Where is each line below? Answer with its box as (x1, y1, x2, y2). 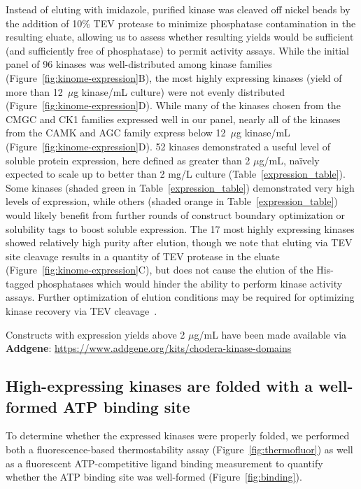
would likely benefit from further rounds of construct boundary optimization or (6, 207, 346, 222)
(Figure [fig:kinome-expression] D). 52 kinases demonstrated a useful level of (6, 139, 331, 153)
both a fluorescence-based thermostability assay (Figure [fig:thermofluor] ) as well (6, 442, 353, 457)
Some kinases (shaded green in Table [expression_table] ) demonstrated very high (6, 180, 355, 194)
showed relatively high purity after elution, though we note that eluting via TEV (6, 235, 353, 250)
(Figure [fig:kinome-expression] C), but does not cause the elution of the (6, 262, 313, 277)
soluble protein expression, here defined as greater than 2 (6, 153, 250, 167)
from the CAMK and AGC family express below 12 (6, 125, 226, 140)
